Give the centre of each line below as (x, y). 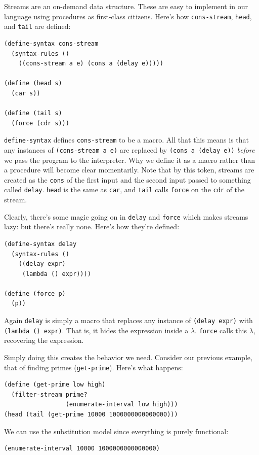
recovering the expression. (44, 340)
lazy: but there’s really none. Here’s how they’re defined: (92, 226)
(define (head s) (33, 83)
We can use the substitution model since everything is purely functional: (116, 431)
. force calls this (221, 330)
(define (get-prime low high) (55, 385)
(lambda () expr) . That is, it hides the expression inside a (96, 330)
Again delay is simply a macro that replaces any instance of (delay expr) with (128, 320)
